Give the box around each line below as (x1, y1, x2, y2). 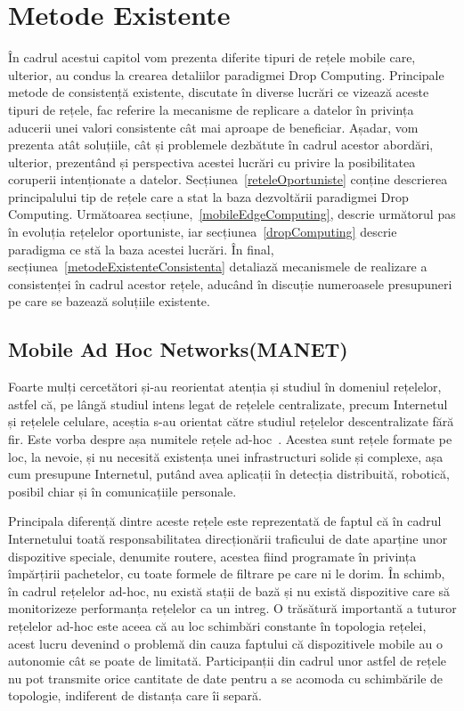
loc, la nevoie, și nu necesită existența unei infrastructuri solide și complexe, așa (8, 447, 444, 465)
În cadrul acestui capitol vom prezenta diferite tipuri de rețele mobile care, (8, 48, 416, 67)
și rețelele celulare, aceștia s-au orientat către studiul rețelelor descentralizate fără (8, 412, 454, 431)
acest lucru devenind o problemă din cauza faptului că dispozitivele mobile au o (8, 634, 443, 652)
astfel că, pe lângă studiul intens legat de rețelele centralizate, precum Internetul (8, 394, 448, 413)
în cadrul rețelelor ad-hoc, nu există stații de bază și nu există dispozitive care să (8, 581, 451, 600)
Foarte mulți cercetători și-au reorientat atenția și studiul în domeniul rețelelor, (8, 377, 442, 396)
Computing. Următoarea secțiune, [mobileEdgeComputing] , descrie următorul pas (8, 205, 456, 223)
